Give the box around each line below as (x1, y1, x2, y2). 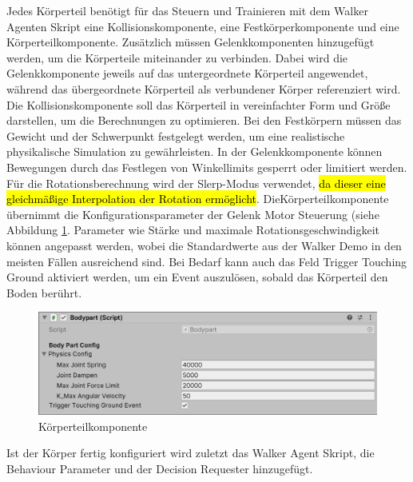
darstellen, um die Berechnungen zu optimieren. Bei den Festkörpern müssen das (6, 112, 402, 129)
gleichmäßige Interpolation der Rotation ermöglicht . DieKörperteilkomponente (6, 190, 389, 207)
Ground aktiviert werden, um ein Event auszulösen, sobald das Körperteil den (6, 269, 388, 285)
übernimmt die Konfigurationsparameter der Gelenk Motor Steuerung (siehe (6, 205, 379, 222)
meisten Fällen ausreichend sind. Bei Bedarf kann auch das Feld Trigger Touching (6, 253, 407, 269)
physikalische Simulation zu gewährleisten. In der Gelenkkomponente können (6, 143, 383, 160)
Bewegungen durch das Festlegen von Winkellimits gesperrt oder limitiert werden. (6, 158, 407, 175)
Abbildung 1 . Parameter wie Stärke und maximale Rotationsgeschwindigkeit (6, 221, 379, 238)
